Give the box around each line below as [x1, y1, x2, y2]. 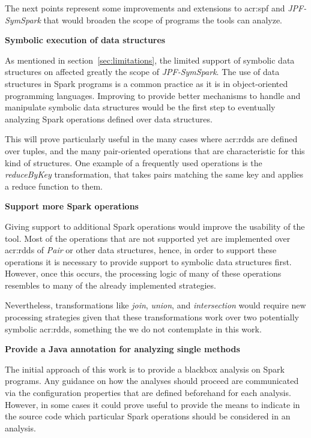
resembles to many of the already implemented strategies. [5, 278, 216, 291]
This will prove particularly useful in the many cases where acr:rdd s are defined [5, 133, 298, 145]
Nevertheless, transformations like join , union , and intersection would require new [5, 299, 306, 311]
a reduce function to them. [5, 179, 103, 192]
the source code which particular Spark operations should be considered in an [5, 410, 291, 422]
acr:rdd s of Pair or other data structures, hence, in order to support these [5, 244, 277, 256]
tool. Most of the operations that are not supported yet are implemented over [5, 232, 291, 244]
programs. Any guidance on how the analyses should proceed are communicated [5, 374, 299, 387]
